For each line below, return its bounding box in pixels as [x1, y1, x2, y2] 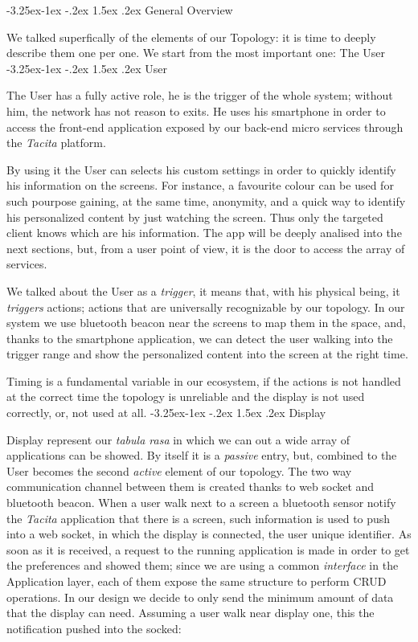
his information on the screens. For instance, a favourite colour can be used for [6, 177, 394, 194]
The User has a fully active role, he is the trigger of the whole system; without [6, 87, 393, 104]
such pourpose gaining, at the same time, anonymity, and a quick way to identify [6, 192, 406, 209]
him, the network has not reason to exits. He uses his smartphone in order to [6, 102, 386, 119]
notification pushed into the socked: [6, 620, 182, 636]
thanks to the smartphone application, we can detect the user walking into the [6, 329, 393, 346]
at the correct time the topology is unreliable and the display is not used [6, 388, 365, 405]
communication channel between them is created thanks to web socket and [6, 478, 375, 495]
